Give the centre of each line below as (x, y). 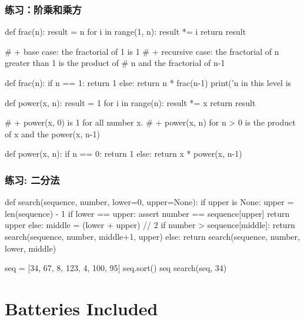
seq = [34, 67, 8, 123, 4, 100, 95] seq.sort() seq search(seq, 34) (116, 268)
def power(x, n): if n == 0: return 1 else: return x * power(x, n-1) (123, 154)
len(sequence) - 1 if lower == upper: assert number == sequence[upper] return (147, 213)
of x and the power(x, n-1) (52, 133)
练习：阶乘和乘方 (43, 9)
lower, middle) (31, 248)
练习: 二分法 (32, 179)
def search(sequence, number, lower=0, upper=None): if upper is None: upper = (149, 202)
